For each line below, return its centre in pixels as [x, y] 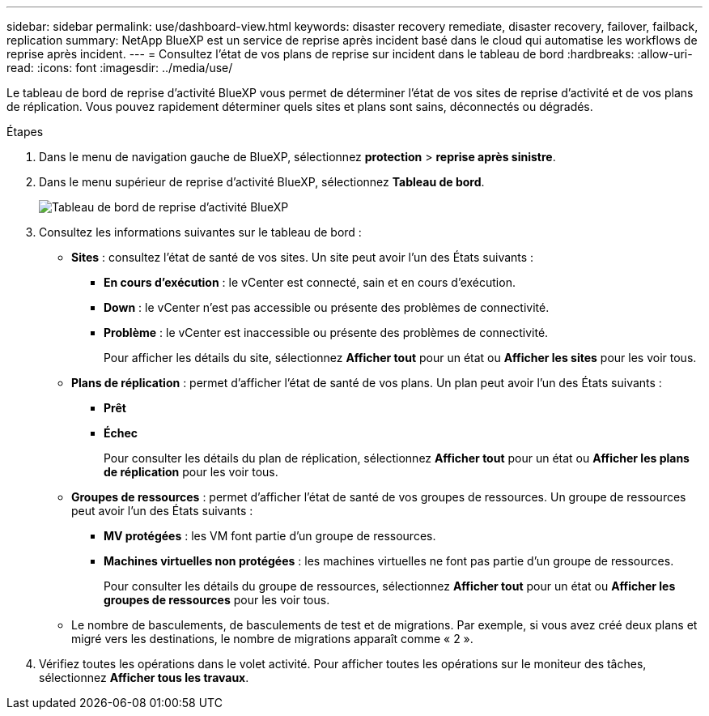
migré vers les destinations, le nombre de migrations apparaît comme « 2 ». [272, 639]
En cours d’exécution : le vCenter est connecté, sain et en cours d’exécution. [310, 282]
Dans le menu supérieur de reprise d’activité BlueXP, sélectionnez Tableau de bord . [262, 182]
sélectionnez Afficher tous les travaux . [144, 678]
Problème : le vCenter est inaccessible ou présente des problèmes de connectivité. [326, 332]
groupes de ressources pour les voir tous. [217, 600]
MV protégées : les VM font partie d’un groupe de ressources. [270, 536]
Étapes [25, 132]
